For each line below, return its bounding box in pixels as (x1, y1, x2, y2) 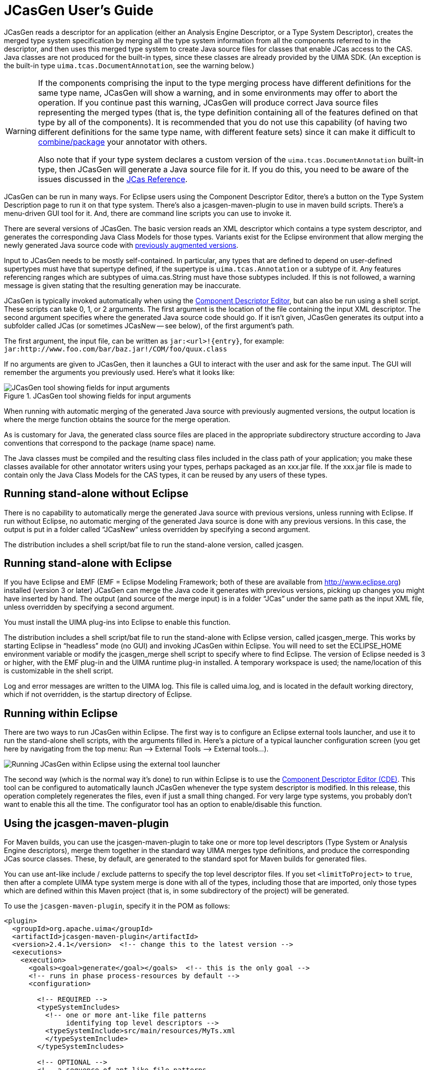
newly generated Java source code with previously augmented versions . (4, 241, 239, 249)
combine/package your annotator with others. (38, 136, 207, 147)
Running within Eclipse (4, 707, 118, 720)
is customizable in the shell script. (4, 667, 114, 675)
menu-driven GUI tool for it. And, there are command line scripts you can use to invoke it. (4, 209, 292, 217)
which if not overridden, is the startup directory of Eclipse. (4, 690, 192, 699)
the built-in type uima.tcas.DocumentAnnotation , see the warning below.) (4, 61, 254, 70)
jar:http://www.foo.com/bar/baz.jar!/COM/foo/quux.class (4, 345, 227, 353)
